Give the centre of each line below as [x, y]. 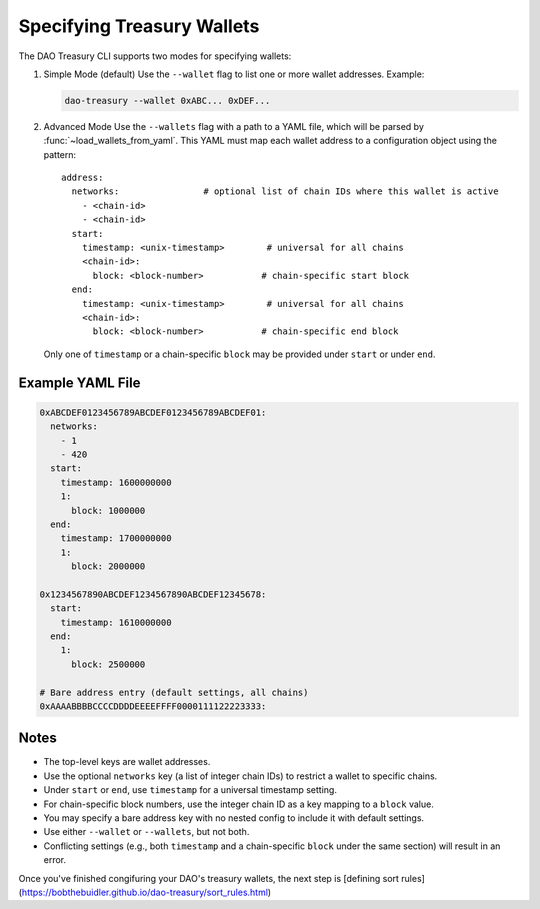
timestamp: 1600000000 [116, 482]
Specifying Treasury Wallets [139, 26]
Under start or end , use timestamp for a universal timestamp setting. [190, 790]
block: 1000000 [108, 510]
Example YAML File [79, 382]
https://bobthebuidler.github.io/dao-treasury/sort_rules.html [145, 892]
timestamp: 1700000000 [116, 538]
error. [55, 860]
